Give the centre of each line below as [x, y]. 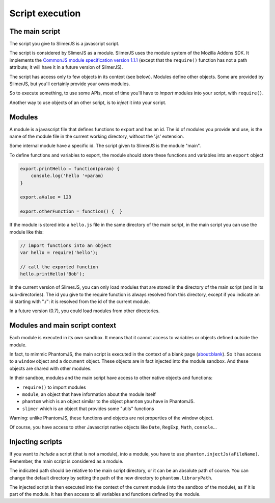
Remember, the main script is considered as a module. [66, 461]
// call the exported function [59, 267]
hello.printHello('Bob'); [52, 274]
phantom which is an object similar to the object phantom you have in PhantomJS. [108, 401]
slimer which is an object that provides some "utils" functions [88, 409]
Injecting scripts [36, 442]
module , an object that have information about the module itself [89, 394]
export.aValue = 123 [46, 197]
